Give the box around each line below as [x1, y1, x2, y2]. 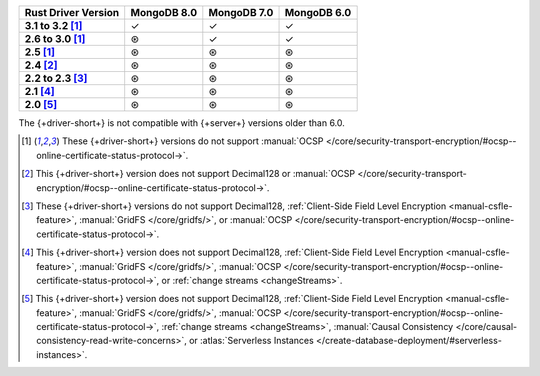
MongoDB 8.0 [130, 6, 198, 19]
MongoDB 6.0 [284, 6, 352, 19]
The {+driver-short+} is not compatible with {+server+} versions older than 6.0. [18, 117, 345, 129]
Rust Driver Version [24, 6, 120, 19]
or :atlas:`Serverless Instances [188, 335, 314, 347]
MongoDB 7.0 [208, 6, 274, 19]
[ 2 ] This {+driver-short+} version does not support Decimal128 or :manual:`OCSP [21, 168, 356, 180]
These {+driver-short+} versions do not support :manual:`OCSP [61, 135, 324, 147]
